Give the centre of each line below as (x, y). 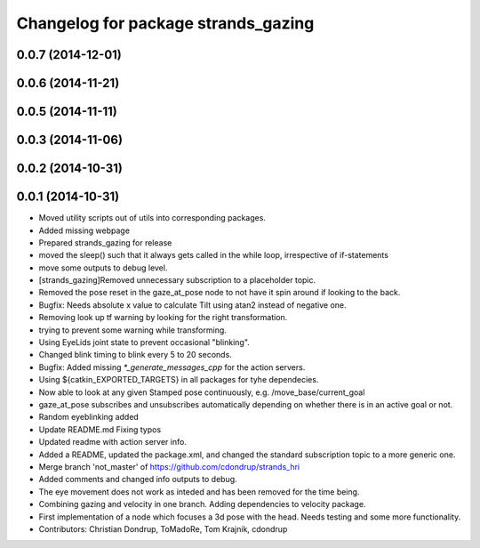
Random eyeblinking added (89, 417)
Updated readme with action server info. (112, 442)
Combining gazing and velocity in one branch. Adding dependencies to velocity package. (202, 504)
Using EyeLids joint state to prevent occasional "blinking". (144, 342)
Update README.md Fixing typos (100, 429)
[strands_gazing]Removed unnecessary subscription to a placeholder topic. (177, 280)
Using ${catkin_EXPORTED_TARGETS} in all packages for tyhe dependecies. (179, 380)
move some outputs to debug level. (103, 268)
